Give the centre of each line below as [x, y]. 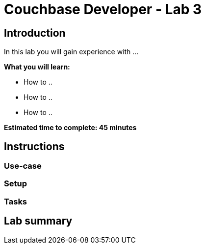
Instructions [34, 146]
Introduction [35, 33]
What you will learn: [37, 67]
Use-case [23, 166]
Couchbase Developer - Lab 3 [103, 9]
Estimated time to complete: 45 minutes [70, 128]
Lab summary [38, 221]
